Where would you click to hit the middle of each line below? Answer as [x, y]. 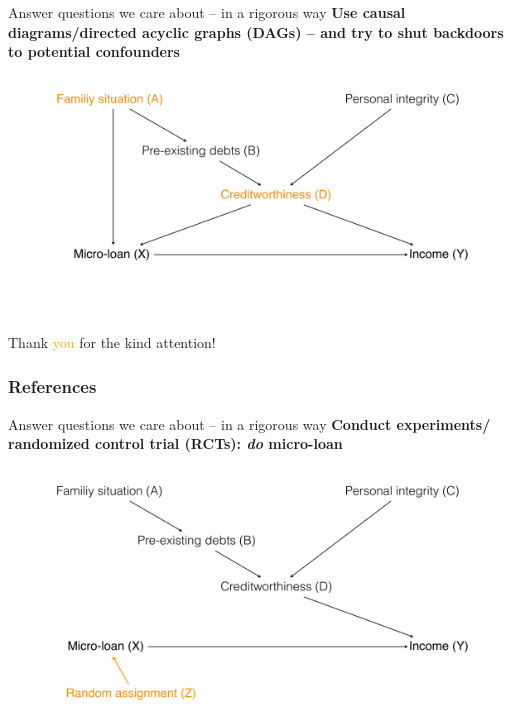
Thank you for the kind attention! [112, 341]
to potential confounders [94, 51]
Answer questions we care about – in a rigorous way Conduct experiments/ [249, 423]
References [52, 386]
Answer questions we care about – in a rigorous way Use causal [207, 12]
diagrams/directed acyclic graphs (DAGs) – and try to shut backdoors [256, 31]
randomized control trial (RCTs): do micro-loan [175, 443]
